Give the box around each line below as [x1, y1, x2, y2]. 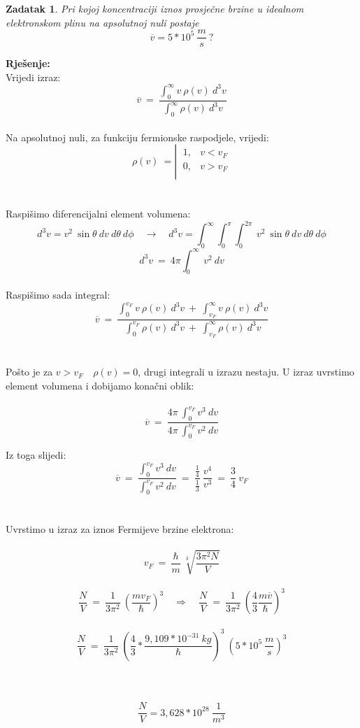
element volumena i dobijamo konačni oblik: [6, 378, 194, 392]
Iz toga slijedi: [6, 448, 66, 462]
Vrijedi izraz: [6, 69, 61, 84]
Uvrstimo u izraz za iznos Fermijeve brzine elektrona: [6, 521, 234, 536]
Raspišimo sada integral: [6, 287, 110, 302]
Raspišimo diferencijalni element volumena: [6, 206, 191, 221]
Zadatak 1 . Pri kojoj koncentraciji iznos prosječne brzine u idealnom [6, 1, 304, 15]
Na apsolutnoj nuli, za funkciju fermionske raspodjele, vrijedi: [6, 129, 269, 144]
